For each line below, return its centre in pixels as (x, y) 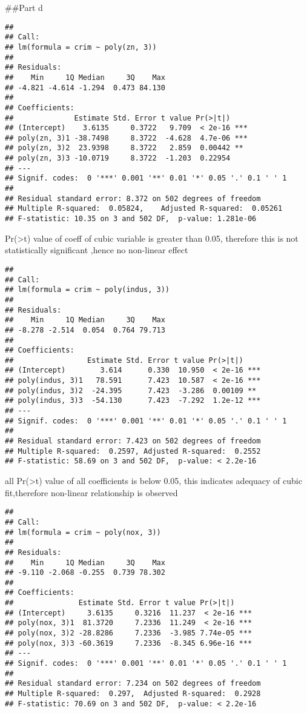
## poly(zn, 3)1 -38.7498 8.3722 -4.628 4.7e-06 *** (126, 138)
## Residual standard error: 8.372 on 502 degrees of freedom (133, 198)
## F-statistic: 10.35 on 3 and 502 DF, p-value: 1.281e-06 (131, 219)
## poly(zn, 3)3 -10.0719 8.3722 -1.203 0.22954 (118, 158)
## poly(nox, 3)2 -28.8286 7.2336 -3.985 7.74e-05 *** (129, 633)
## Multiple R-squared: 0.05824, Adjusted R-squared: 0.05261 (144, 209)
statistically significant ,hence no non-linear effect (97, 250)
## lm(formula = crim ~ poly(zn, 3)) (81, 47)
